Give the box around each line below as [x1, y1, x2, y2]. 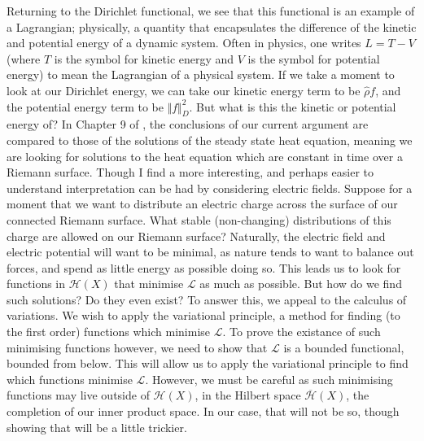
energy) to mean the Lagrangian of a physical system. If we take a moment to [7, 66, 395, 83]
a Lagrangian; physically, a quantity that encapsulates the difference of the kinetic [7, 18, 417, 35]
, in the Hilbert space [195, 386, 301, 404]
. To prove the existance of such [222, 323, 381, 340]
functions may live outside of [7, 386, 150, 404]
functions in [7, 275, 66, 292]
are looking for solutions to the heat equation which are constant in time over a [7, 147, 403, 164]
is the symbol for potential [247, 50, 380, 67]
